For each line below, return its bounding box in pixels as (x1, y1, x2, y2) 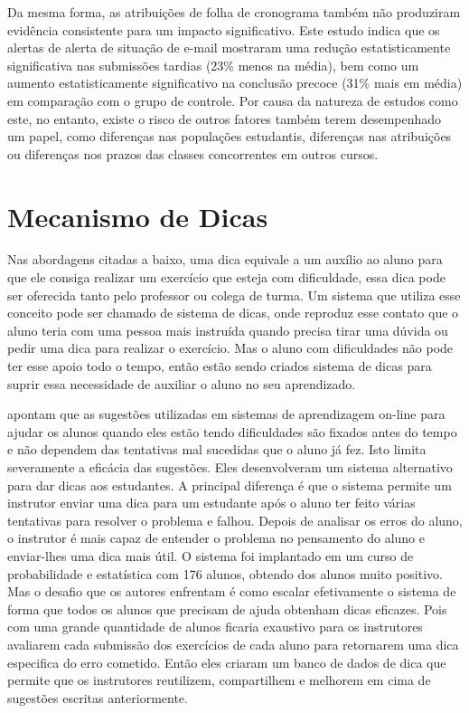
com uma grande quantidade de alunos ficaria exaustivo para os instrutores (7, 617, 423, 636)
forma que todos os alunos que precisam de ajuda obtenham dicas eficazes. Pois (7, 599, 447, 618)
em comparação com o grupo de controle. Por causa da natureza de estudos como (7, 90, 458, 109)
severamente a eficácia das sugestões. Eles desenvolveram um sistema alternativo (7, 458, 453, 476)
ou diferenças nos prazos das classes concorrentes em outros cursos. (7, 144, 379, 163)
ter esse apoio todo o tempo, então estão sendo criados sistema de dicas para (7, 356, 432, 376)
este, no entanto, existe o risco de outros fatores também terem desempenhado (7, 109, 442, 128)
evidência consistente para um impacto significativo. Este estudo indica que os (7, 20, 440, 39)
